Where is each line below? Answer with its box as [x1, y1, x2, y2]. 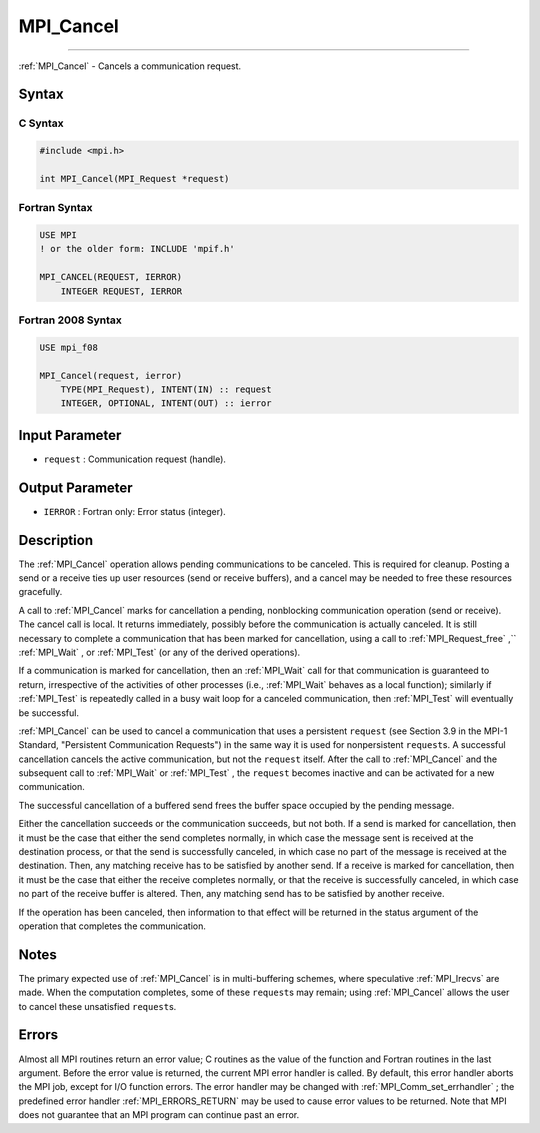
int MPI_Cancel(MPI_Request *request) [39, 173, 230, 184]
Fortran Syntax [18, 201, 93, 215]
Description [18, 531, 94, 549]
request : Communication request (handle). [43, 453, 227, 465]
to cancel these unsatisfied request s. [18, 1000, 177, 1012]
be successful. [18, 706, 80, 719]
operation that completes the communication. [18, 920, 207, 932]
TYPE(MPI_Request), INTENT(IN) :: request [60, 383, 272, 395]
